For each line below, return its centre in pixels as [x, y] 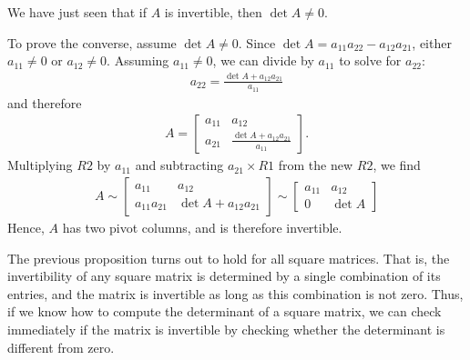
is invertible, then [213, 12]
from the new [316, 165]
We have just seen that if [77, 12]
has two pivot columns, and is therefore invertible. [202, 228]
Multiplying [40, 165]
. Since [257, 42]
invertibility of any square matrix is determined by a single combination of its [224, 276]
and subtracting [179, 165]
